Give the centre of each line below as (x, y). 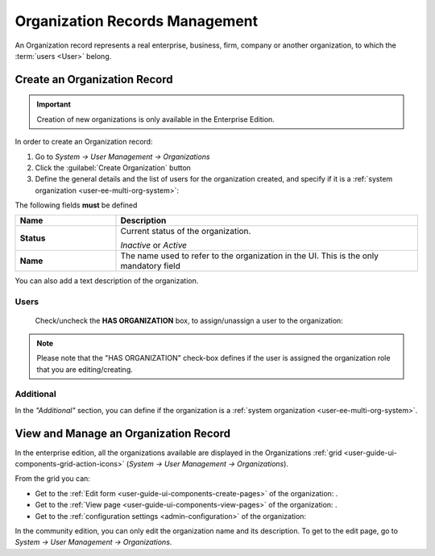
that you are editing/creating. (85, 369)
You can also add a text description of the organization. (107, 281)
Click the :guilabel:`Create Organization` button (113, 167)
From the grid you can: (52, 479)
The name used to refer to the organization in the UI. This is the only (249, 256)
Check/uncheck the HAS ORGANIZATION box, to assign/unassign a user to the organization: (189, 321)
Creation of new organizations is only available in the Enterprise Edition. (156, 119)
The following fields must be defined (76, 205)
